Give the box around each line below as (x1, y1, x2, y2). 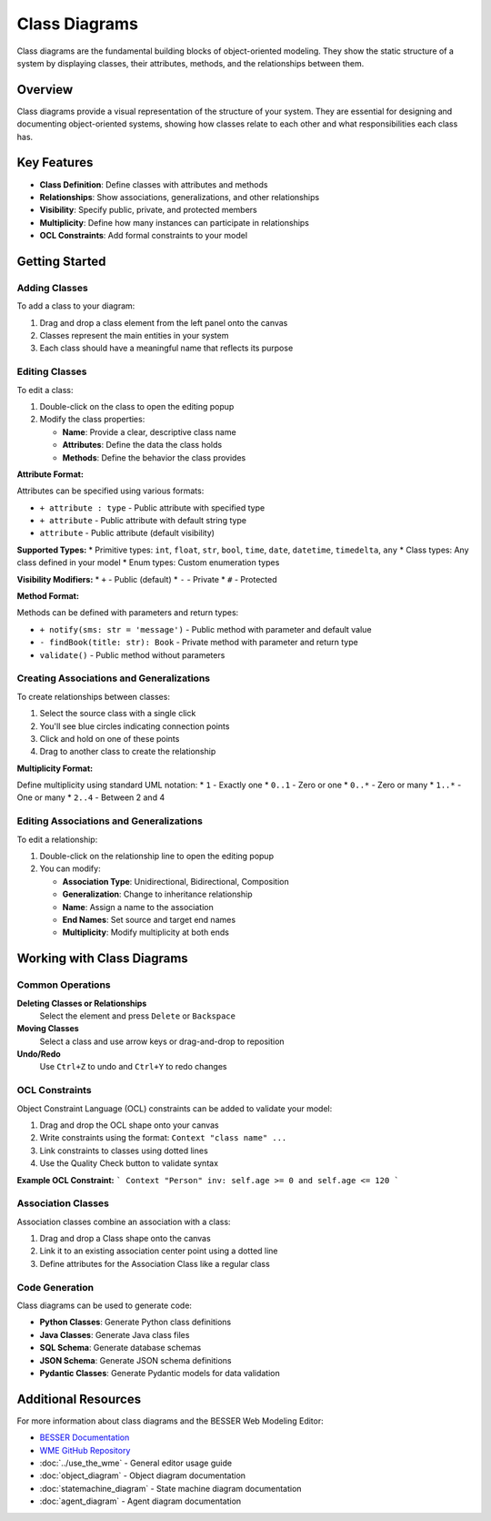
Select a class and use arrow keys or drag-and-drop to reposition (39, 1036, 286, 1047)
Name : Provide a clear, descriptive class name (62, 426, 236, 437)
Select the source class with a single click (39, 708, 196, 719)
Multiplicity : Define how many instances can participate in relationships (39, 217, 309, 228)
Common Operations (16, 979, 111, 991)
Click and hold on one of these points (39, 733, 180, 744)
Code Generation (16, 1281, 95, 1293)
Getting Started (16, 253, 106, 269)
